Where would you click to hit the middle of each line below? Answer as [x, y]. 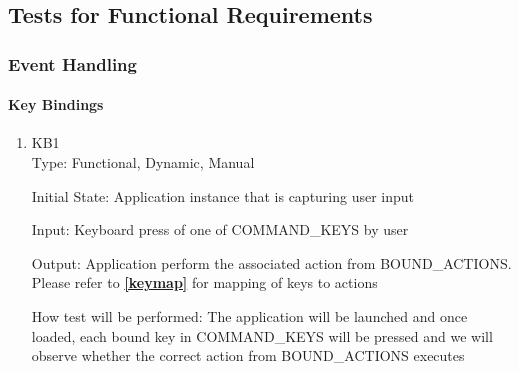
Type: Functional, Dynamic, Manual [143, 162]
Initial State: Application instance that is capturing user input [223, 195]
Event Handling [72, 63]
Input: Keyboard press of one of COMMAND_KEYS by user [220, 229]
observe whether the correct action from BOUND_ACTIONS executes [248, 355]
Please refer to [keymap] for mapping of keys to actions [204, 282]
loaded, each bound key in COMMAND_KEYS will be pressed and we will [262, 335]
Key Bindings [56, 104]
